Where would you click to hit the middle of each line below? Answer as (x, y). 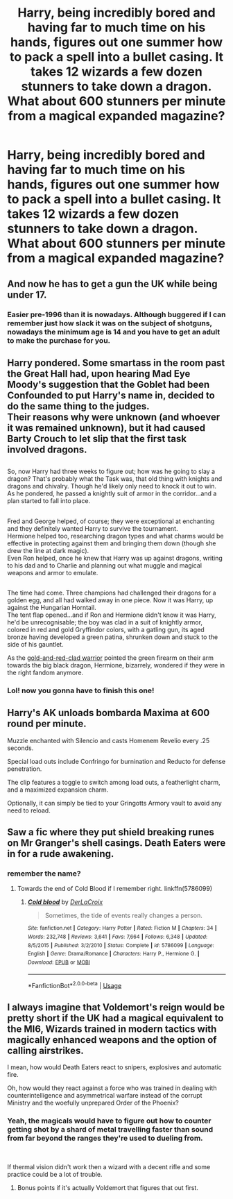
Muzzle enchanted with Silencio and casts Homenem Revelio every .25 (109, 740)
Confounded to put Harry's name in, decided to (111, 395)
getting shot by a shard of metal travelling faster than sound (110, 1130)
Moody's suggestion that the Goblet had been (109, 384)
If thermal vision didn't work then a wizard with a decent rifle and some (109, 1166)
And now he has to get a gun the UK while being (112, 283)
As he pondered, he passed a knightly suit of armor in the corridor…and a (112, 493)
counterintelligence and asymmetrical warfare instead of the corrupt (105, 1096)
